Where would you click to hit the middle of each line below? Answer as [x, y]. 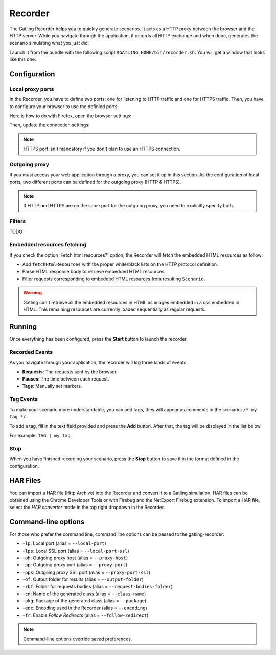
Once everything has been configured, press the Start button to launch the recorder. [98, 339]
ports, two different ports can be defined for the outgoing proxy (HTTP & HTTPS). [95, 182]
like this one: [23, 59]
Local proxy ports [32, 89]
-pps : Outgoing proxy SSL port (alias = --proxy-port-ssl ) [86, 572]
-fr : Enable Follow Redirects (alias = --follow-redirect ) [85, 615]
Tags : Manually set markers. [52, 386]
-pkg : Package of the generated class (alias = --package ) [84, 601]
